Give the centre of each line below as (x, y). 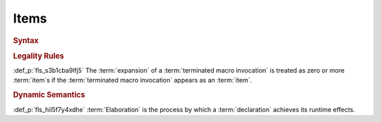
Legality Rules (38, 56)
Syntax (26, 40)
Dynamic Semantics (49, 95)
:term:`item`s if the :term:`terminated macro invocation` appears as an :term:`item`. (133, 80)
